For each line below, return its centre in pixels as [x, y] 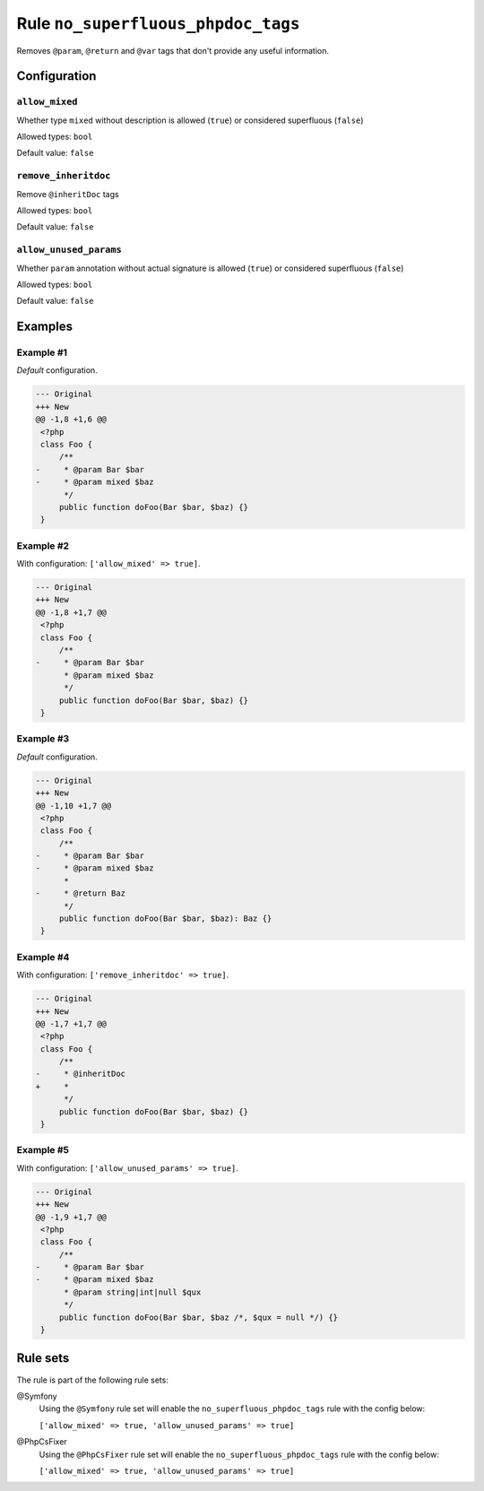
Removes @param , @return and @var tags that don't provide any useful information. [173, 50]
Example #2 [43, 545]
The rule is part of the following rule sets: [93, 1380]
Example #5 [43, 1150]
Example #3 [43, 739]
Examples [45, 327]
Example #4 [43, 957]
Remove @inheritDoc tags [68, 194]
